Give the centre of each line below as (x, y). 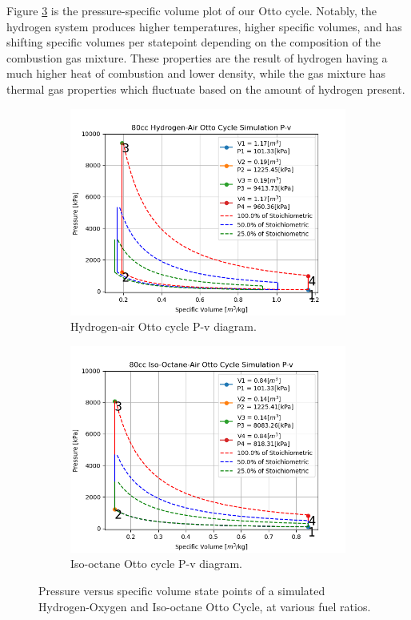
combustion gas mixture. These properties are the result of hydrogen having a (197, 57)
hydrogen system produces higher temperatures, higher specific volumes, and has (204, 26)
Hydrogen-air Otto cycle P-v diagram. (164, 326)
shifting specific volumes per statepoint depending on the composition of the (194, 42)
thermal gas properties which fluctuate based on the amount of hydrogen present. (206, 89)
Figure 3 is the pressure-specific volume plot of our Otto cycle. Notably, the (192, 10)
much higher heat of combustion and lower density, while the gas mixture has (196, 73)
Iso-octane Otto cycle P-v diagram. (156, 564)
